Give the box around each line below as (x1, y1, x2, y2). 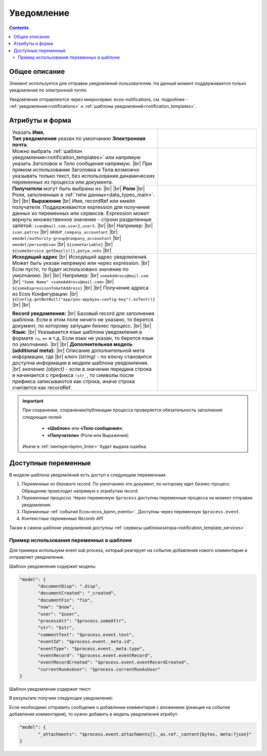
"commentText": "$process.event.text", (38, 632, 134, 637)
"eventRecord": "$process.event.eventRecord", (38, 653, 153, 658)
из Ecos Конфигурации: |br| (12, 291, 78, 298)
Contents (9, 25, 29, 31)
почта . (12, 141, 28, 148)
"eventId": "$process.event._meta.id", (38, 639, 134, 645)
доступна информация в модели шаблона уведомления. (12, 359, 149, 366)
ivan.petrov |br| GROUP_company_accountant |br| (12, 228, 118, 235)
